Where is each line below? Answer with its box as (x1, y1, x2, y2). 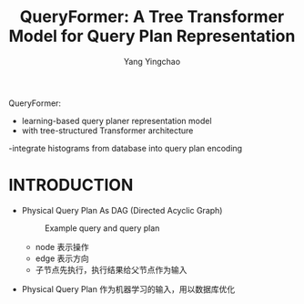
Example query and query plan (44, 222, 160, 234)
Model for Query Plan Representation (8, 26, 296, 47)
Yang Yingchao (123, 56, 181, 67)
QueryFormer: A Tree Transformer (19, 6, 285, 27)
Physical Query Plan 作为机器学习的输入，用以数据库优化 (21, 283, 236, 294)
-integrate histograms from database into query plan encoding (8, 142, 243, 153)
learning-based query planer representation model (21, 115, 212, 126)
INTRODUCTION (8, 175, 134, 195)
